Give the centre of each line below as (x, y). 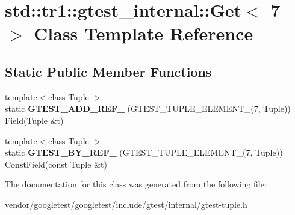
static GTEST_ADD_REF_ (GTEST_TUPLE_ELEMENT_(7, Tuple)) (148, 108)
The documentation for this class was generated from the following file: (136, 184)
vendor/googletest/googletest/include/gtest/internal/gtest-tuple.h (126, 204)
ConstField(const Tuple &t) (56, 164)
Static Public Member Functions (108, 71)
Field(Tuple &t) (34, 120)
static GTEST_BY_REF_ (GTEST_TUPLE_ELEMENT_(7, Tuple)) (144, 152)
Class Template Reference (144, 33)
